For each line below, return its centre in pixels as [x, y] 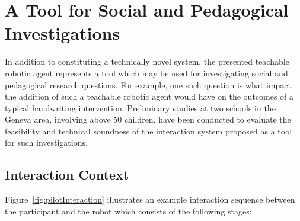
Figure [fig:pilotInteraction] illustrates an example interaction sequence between [150, 199]
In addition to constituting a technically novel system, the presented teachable [147, 61]
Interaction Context [67, 174]
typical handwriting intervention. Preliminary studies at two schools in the [140, 108]
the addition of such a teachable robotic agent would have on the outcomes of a [149, 96]
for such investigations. [46, 142]
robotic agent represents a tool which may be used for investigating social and [146, 73]
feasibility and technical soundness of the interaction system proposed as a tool [149, 131]
